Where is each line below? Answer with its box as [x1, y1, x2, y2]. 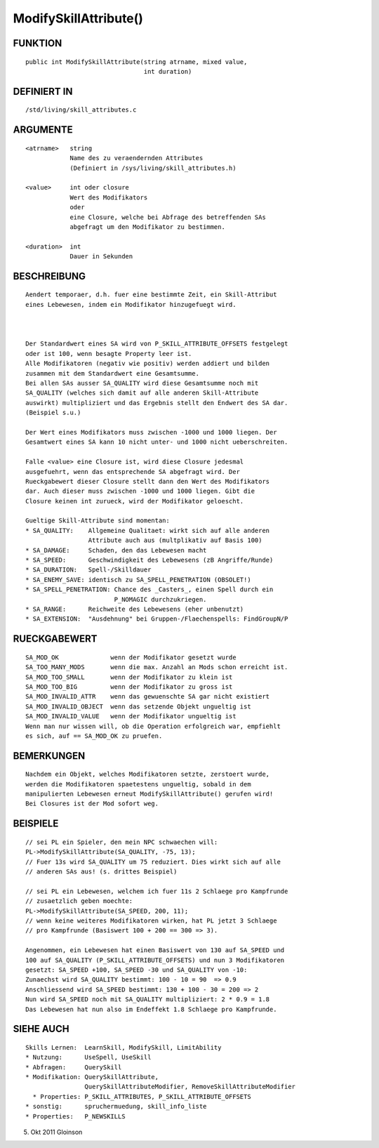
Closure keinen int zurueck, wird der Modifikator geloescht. [25, 497, 244, 505]
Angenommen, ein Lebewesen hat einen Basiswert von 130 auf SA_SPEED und [25, 946, 285, 954]
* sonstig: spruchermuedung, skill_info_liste [25, 1102, 207, 1111]
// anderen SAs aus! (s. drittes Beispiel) [25, 868, 178, 876]
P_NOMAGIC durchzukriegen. [114, 595, 207, 603]
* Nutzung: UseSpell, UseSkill [25, 1053, 152, 1062]
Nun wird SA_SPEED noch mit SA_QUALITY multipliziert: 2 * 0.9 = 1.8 [25, 996, 270, 1003]
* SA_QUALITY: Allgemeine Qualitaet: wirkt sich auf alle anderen [25, 527, 270, 534]
